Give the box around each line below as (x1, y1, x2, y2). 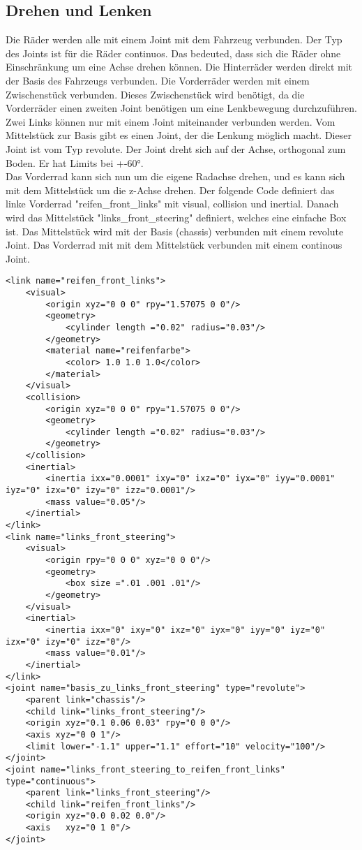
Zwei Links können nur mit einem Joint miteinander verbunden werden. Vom (6, 114, 335, 129)
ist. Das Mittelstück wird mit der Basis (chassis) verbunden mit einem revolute (6, 224, 344, 238)
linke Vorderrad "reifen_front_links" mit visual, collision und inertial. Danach (6, 196, 339, 211)
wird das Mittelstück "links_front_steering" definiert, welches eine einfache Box (6, 210, 347, 224)
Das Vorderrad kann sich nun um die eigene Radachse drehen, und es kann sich (6, 169, 345, 184)
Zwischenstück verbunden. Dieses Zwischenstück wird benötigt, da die (6, 87, 305, 101)
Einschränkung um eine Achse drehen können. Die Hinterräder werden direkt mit (6, 59, 353, 74)
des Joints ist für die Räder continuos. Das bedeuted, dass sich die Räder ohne (6, 45, 341, 60)
